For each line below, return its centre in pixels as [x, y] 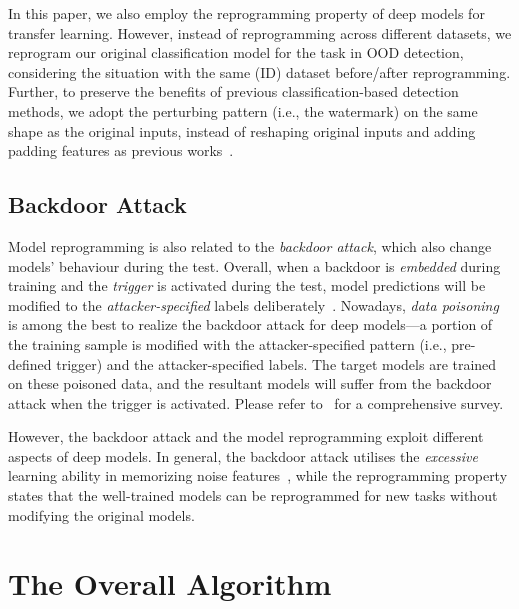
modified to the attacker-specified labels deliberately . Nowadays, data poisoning [253, 304]
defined [30, 363]
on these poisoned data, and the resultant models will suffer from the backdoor [250, 383]
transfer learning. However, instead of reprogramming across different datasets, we [260, 32]
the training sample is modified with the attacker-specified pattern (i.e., [227, 343]
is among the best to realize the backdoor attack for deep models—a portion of [250, 324]
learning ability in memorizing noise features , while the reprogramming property [258, 475]
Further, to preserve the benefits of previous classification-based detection [233, 91]
